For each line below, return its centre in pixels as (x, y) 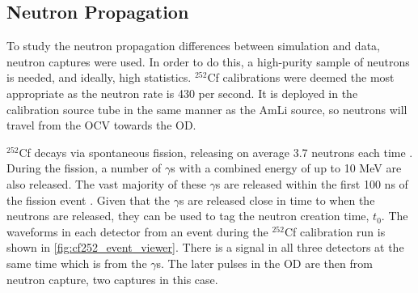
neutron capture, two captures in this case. (112, 279)
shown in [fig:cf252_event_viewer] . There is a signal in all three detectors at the (205, 247)
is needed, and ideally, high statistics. (99, 77)
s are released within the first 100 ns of (312, 183)
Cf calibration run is (335, 231)
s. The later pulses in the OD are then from (264, 263)
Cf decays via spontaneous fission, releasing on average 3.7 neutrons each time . (216, 152)
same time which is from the (77, 263)
